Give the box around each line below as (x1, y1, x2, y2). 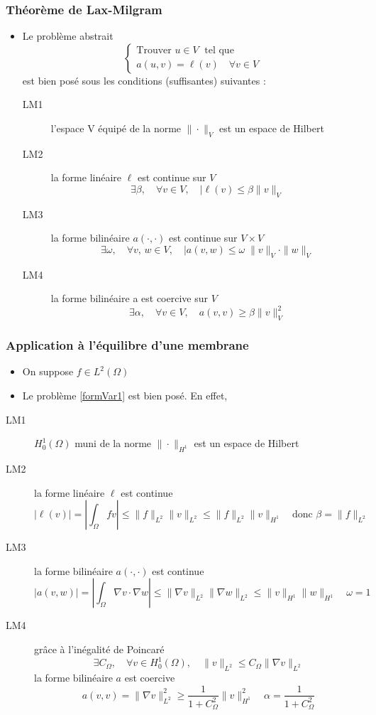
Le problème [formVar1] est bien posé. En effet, (22, 388, 228, 403)
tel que (204, 45, 234, 56)
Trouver (136, 45, 172, 56)
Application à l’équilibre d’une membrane (6, 336, 249, 354)
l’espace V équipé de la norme (50, 121, 182, 135)
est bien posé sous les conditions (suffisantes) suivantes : (22, 72, 266, 87)
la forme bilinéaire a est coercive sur (50, 291, 208, 306)
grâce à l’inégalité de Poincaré (34, 642, 165, 657)
